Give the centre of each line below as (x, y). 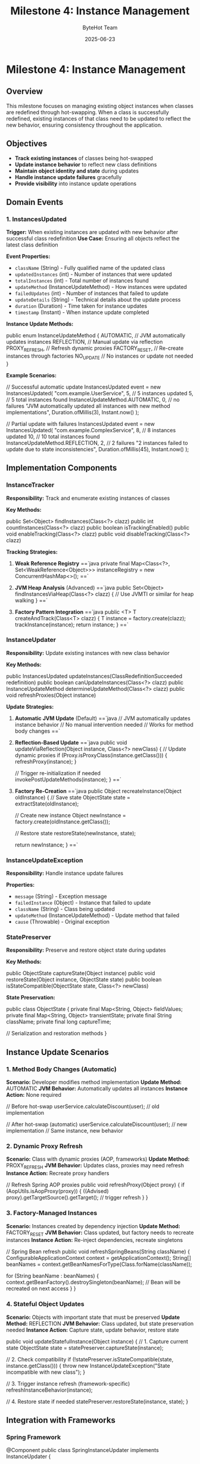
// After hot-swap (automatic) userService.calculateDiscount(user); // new (97, 1124)
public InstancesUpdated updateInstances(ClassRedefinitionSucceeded (94, 676)
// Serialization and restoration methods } (57, 1034)
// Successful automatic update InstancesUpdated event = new (84, 387)
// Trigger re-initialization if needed (58, 773)
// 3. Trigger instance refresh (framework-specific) (68, 1383)
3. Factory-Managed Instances (52, 1213)
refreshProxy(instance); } (46, 761)
